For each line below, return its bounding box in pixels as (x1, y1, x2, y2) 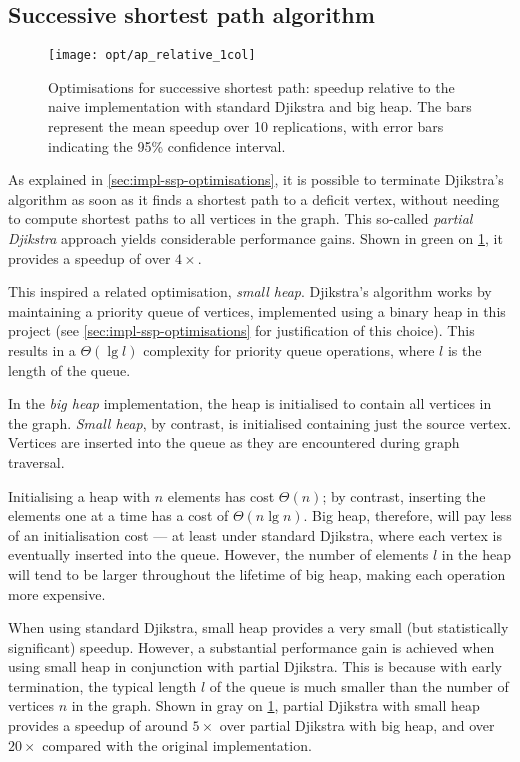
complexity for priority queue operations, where (143, 339, 435, 360)
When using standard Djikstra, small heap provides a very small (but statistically (8, 617, 509, 638)
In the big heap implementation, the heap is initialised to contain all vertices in (8, 393, 492, 414)
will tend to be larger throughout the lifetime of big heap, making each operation (8, 563, 506, 584)
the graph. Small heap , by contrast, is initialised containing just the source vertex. (8, 412, 512, 433)
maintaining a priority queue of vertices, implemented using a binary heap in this (8, 300, 506, 321)
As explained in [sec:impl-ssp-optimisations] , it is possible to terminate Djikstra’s (8, 169, 504, 190)
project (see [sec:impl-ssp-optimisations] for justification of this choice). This (8, 320, 475, 341)
